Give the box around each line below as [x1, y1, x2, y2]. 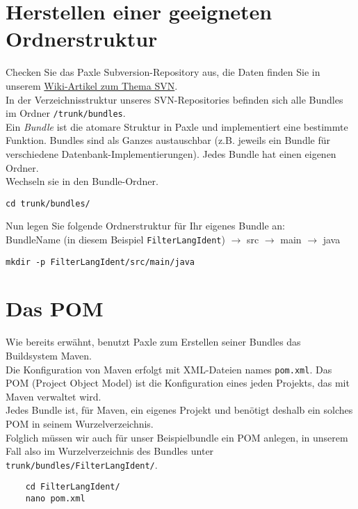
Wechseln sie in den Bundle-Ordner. [6, 174, 158, 188]
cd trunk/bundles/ [6, 198, 90, 209]
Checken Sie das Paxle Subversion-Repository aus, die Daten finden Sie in [6, 65, 320, 79]
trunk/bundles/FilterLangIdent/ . [6, 457, 158, 471]
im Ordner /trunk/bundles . [6, 106, 126, 120]
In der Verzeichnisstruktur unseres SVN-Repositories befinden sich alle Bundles [6, 92, 343, 106]
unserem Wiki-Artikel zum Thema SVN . [6, 78, 178, 92]
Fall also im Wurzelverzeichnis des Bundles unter [6, 444, 214, 458]
